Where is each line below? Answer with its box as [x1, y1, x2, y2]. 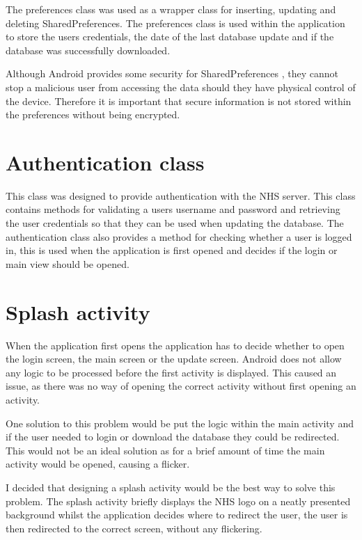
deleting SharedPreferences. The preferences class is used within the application [6, 15, 345, 30]
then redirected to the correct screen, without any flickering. [6, 521, 262, 535]
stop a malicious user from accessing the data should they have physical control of [6, 79, 356, 94]
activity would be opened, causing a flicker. [6, 456, 190, 471]
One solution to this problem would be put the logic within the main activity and [6, 415, 354, 430]
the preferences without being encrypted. [6, 107, 180, 122]
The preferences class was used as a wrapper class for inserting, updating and [6, 2, 336, 16]
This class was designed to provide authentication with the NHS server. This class [6, 188, 356, 202]
